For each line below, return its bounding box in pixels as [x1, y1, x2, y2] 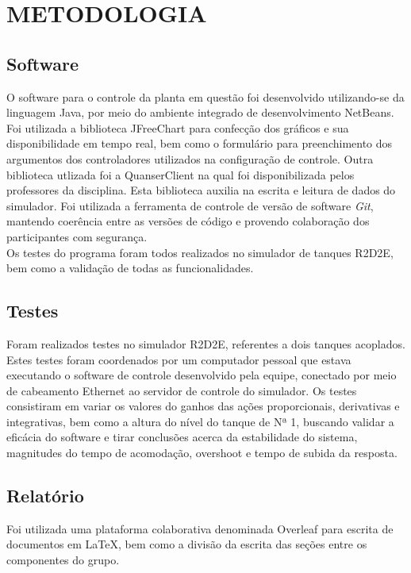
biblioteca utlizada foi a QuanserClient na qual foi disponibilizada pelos [6, 166, 355, 183]
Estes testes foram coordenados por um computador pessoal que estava [6, 351, 351, 367]
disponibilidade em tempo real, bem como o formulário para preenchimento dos [6, 135, 393, 152]
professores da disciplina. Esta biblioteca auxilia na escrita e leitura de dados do [6, 182, 396, 198]
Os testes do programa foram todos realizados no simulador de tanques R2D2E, [6, 244, 394, 260]
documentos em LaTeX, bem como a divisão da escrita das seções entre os [6, 536, 367, 552]
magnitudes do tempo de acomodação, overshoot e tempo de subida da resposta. [6, 444, 398, 461]
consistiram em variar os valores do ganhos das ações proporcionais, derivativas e [6, 398, 400, 414]
